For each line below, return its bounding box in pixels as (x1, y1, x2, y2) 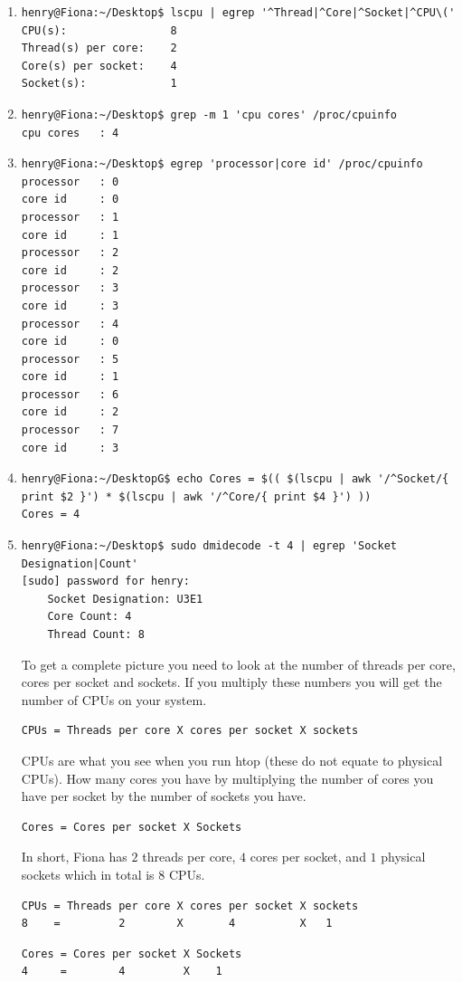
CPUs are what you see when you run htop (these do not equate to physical (21, 750, 443, 769)
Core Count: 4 (47, 610, 132, 624)
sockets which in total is (21, 864, 155, 883)
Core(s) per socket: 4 (21, 59, 177, 72)
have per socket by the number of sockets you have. (21, 787, 306, 806)
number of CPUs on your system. (21, 690, 207, 709)
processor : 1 (21, 210, 119, 224)
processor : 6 (21, 387, 119, 401)
